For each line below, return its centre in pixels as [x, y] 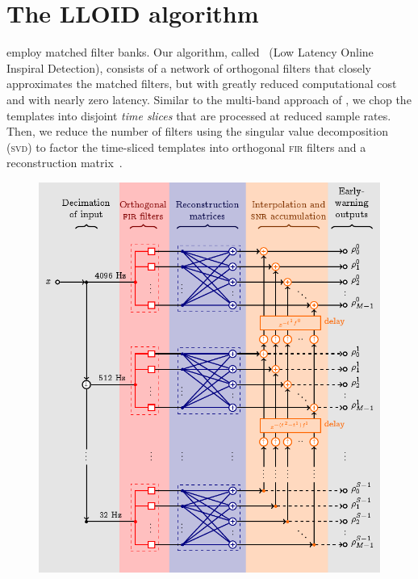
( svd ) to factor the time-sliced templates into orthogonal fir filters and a [186, 147]
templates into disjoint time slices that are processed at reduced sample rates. [199, 115]
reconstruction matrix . [65, 163]
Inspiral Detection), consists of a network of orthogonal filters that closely [189, 67]
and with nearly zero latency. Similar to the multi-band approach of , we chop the [209, 99]
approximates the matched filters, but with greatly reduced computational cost [202, 84]
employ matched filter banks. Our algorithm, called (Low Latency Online [190, 52]
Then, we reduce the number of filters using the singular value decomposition [197, 131]
